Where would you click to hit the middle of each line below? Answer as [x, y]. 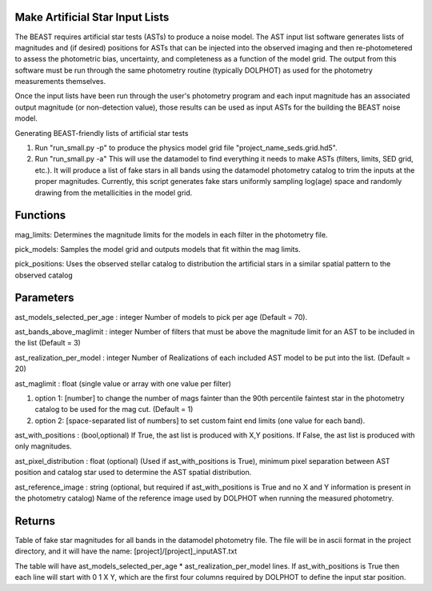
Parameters [44, 298]
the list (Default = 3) [48, 343]
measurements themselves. [60, 82]
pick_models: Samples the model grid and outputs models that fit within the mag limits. [158, 249]
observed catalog [44, 275]
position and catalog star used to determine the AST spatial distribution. [133, 473]
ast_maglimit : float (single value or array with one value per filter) [123, 383]
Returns [35, 521]
